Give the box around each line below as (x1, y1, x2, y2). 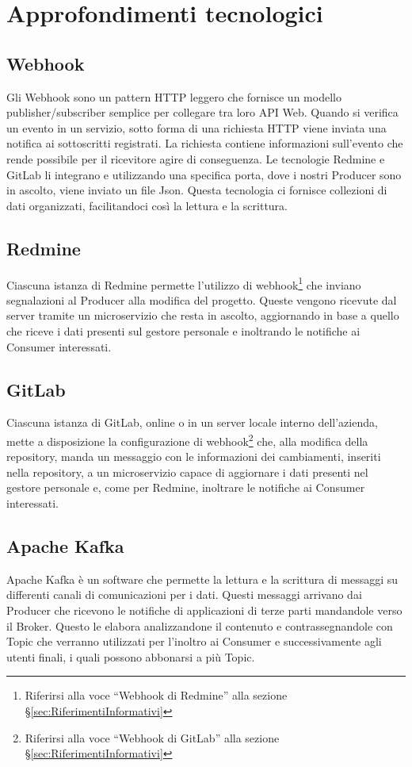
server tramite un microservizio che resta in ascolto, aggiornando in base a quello (6, 307, 399, 324)
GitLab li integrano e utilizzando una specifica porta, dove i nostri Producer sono (6, 166, 402, 182)
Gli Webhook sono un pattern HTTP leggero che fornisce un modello (6, 88, 341, 105)
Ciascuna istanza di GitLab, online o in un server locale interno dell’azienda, (6, 414, 378, 431)
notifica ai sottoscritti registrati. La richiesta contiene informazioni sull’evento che (6, 135, 403, 151)
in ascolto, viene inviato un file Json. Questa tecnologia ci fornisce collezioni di (6, 182, 387, 198)
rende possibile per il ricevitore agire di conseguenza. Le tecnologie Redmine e (6, 150, 385, 167)
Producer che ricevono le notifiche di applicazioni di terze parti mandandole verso (6, 601, 402, 618)
